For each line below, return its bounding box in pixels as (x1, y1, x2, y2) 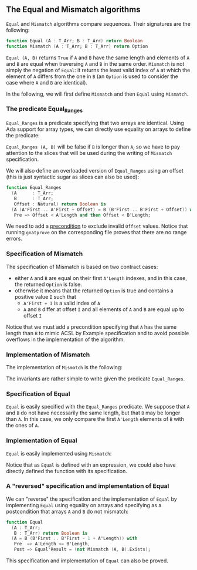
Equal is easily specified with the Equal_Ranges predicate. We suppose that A (6, 403, 190, 410)
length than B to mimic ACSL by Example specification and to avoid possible (6, 329, 189, 336)
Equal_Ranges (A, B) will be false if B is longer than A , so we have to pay (6, 143, 181, 150)
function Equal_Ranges (6, 185, 62, 191)
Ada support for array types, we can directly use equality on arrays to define (6, 126, 191, 133)
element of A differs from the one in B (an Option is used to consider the (6, 73, 179, 80)
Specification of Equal (6, 390, 70, 398)
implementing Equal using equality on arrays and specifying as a (6, 501, 162, 508)
